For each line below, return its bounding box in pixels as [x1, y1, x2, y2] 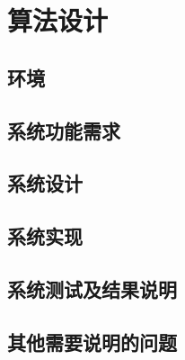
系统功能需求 [7, 116, 120, 144]
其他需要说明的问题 [7, 328, 177, 355]
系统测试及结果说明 [7, 274, 177, 302]
